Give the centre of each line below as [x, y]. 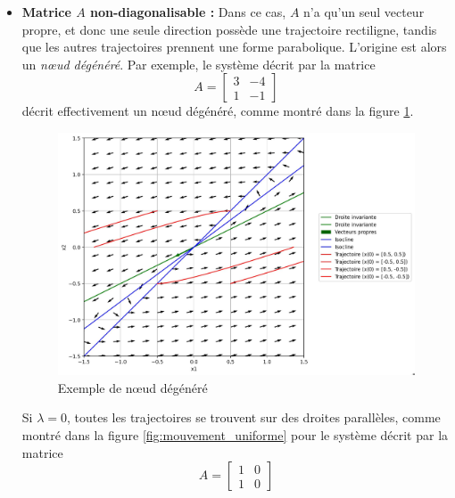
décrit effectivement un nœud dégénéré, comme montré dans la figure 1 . [218, 111]
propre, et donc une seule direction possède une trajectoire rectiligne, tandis [229, 29]
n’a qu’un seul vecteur [364, 12]
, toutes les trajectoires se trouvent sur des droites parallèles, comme [253, 417]
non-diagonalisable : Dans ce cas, [188, 12]
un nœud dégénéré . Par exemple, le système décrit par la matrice [199, 64]
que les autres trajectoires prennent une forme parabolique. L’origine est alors [234, 47]
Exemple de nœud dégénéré [132, 387]
